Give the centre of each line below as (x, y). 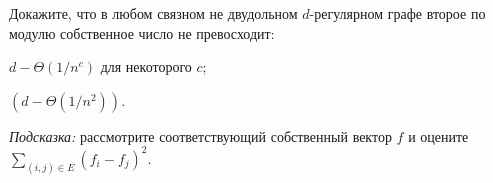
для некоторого (146, 66)
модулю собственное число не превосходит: (142, 32)
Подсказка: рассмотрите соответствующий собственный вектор (200, 135)
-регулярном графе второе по (397, 13)
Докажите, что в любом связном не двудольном (153, 13)
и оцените (438, 135)
